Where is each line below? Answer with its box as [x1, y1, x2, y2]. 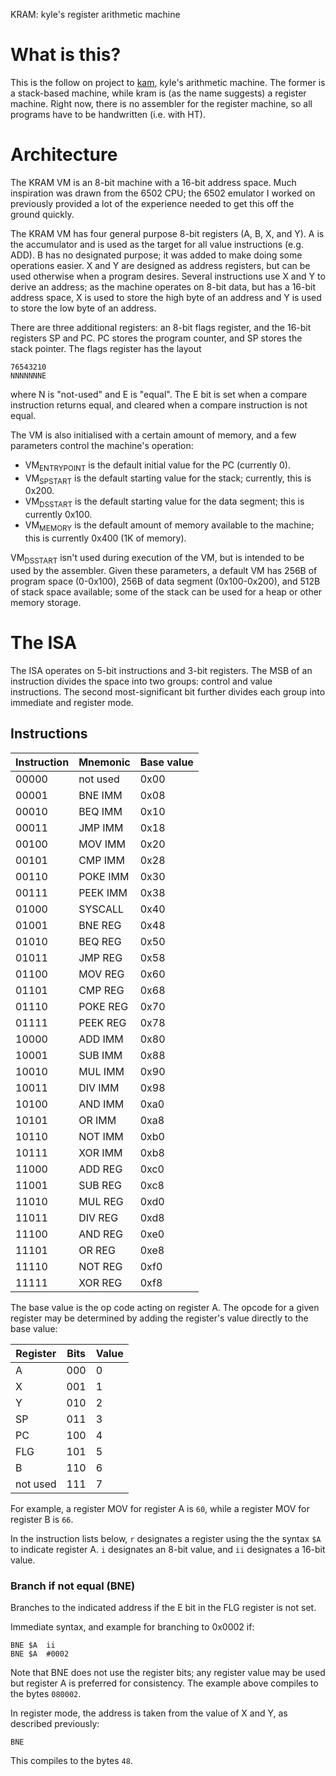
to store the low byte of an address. [10, 302, 157, 314]
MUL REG [78, 1194, 124, 1208]
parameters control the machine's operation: [10, 439, 194, 451]
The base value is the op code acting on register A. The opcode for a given [10, 1301, 320, 1313]
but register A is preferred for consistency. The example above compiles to [10, 1677, 319, 1689]
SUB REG [78, 1178, 122, 1192]
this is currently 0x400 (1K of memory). [24, 532, 187, 544]
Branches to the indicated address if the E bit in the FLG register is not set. [10, 1601, 317, 1613]
